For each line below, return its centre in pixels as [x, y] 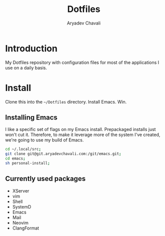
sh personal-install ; [28, 163]
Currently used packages [45, 179]
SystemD [22, 206]
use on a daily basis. [26, 67]
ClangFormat [26, 228]
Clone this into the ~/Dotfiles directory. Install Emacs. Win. [66, 101]
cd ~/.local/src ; [23, 149]
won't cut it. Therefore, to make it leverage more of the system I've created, [83, 135]
